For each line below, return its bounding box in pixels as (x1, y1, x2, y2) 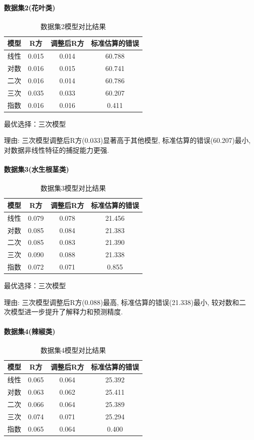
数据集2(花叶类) (4, 2, 56, 12)
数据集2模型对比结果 (40, 21, 106, 31)
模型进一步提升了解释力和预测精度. (10, 306, 123, 317)
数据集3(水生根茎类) (4, 164, 69, 174)
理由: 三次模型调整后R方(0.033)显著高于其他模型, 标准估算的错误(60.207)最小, (4, 135, 251, 145)
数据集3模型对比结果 (40, 183, 106, 193)
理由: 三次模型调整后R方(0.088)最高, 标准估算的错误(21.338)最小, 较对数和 (4, 297, 239, 307)
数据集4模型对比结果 (40, 344, 106, 355)
